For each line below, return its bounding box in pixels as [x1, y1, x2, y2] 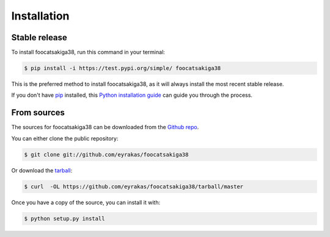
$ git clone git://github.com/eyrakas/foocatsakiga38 [24, 151, 189, 158]
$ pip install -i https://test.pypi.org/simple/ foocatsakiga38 [24, 65, 221, 72]
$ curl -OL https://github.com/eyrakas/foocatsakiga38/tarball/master [24, 183, 244, 190]
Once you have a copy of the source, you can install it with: [11, 199, 161, 206]
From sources [11, 107, 65, 118]
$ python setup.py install [24, 215, 105, 222]
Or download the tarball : [11, 166, 73, 174]
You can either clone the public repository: [11, 135, 119, 142]
